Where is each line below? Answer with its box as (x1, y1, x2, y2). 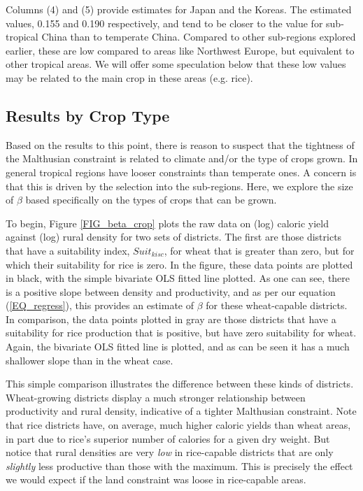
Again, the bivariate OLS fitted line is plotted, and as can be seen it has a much (6, 339, 350, 354)
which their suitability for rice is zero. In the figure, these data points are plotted (6, 257, 353, 271)
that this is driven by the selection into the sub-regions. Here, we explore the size (6, 178, 353, 193)
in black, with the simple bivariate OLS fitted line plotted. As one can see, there (6, 271, 350, 285)
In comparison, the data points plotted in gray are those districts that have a (6, 311, 336, 326)
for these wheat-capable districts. (206, 298, 348, 313)
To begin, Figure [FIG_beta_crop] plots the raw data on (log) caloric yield (6, 215, 329, 230)
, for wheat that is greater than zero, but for (164, 243, 355, 257)
